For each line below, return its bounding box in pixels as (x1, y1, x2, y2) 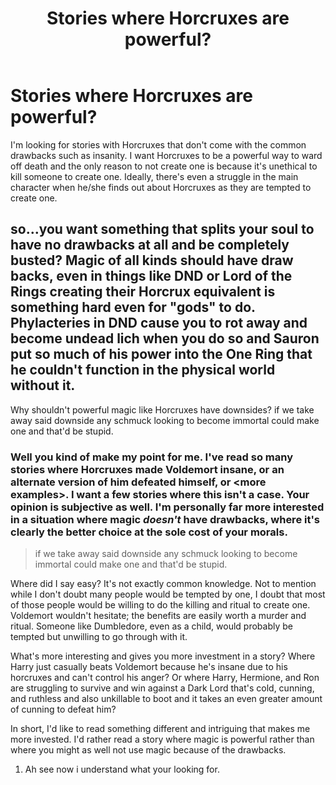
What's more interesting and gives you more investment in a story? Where (10, 650, 316, 662)
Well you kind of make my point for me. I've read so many (10, 450, 293, 464)
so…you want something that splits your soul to (10, 221, 315, 238)
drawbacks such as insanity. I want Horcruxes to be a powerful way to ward (10, 149, 323, 161)
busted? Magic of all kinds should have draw (10, 252, 294, 269)
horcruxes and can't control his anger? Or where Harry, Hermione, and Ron (10, 672, 320, 684)
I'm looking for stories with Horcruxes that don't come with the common (10, 138, 307, 151)
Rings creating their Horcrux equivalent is (10, 283, 276, 301)
